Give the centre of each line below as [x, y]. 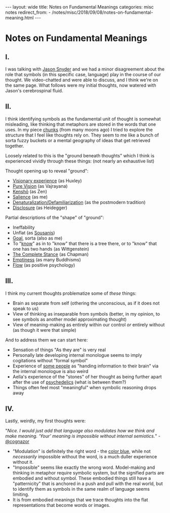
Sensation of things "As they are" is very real [59, 350]
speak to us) [26, 309]
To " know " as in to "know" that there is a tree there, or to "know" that [84, 243]
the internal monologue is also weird [50, 371]
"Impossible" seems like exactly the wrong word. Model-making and [84, 467]
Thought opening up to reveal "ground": [47, 170]
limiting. [21, 494]
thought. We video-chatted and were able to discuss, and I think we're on [82, 80]
